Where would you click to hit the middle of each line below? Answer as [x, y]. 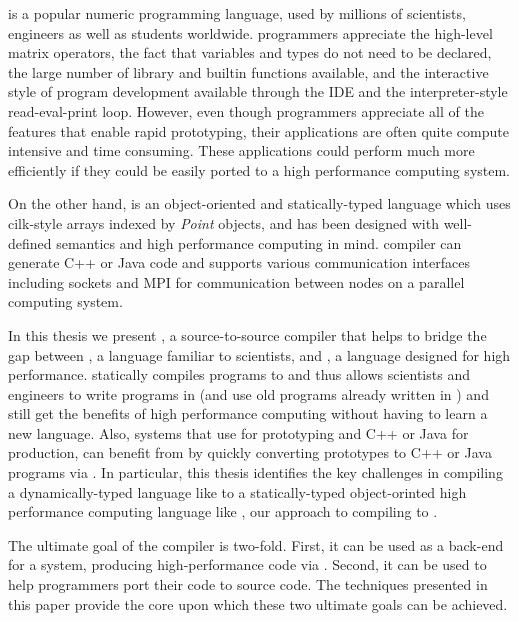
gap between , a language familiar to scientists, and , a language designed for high [259, 354]
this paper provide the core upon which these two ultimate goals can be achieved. [258, 603]
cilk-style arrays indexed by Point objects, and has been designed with [223, 222]
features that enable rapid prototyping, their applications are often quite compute [258, 130]
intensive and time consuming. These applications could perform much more [241, 150]
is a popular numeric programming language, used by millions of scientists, [237, 13]
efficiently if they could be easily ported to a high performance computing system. [259, 169]
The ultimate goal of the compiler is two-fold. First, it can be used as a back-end [256, 544]
